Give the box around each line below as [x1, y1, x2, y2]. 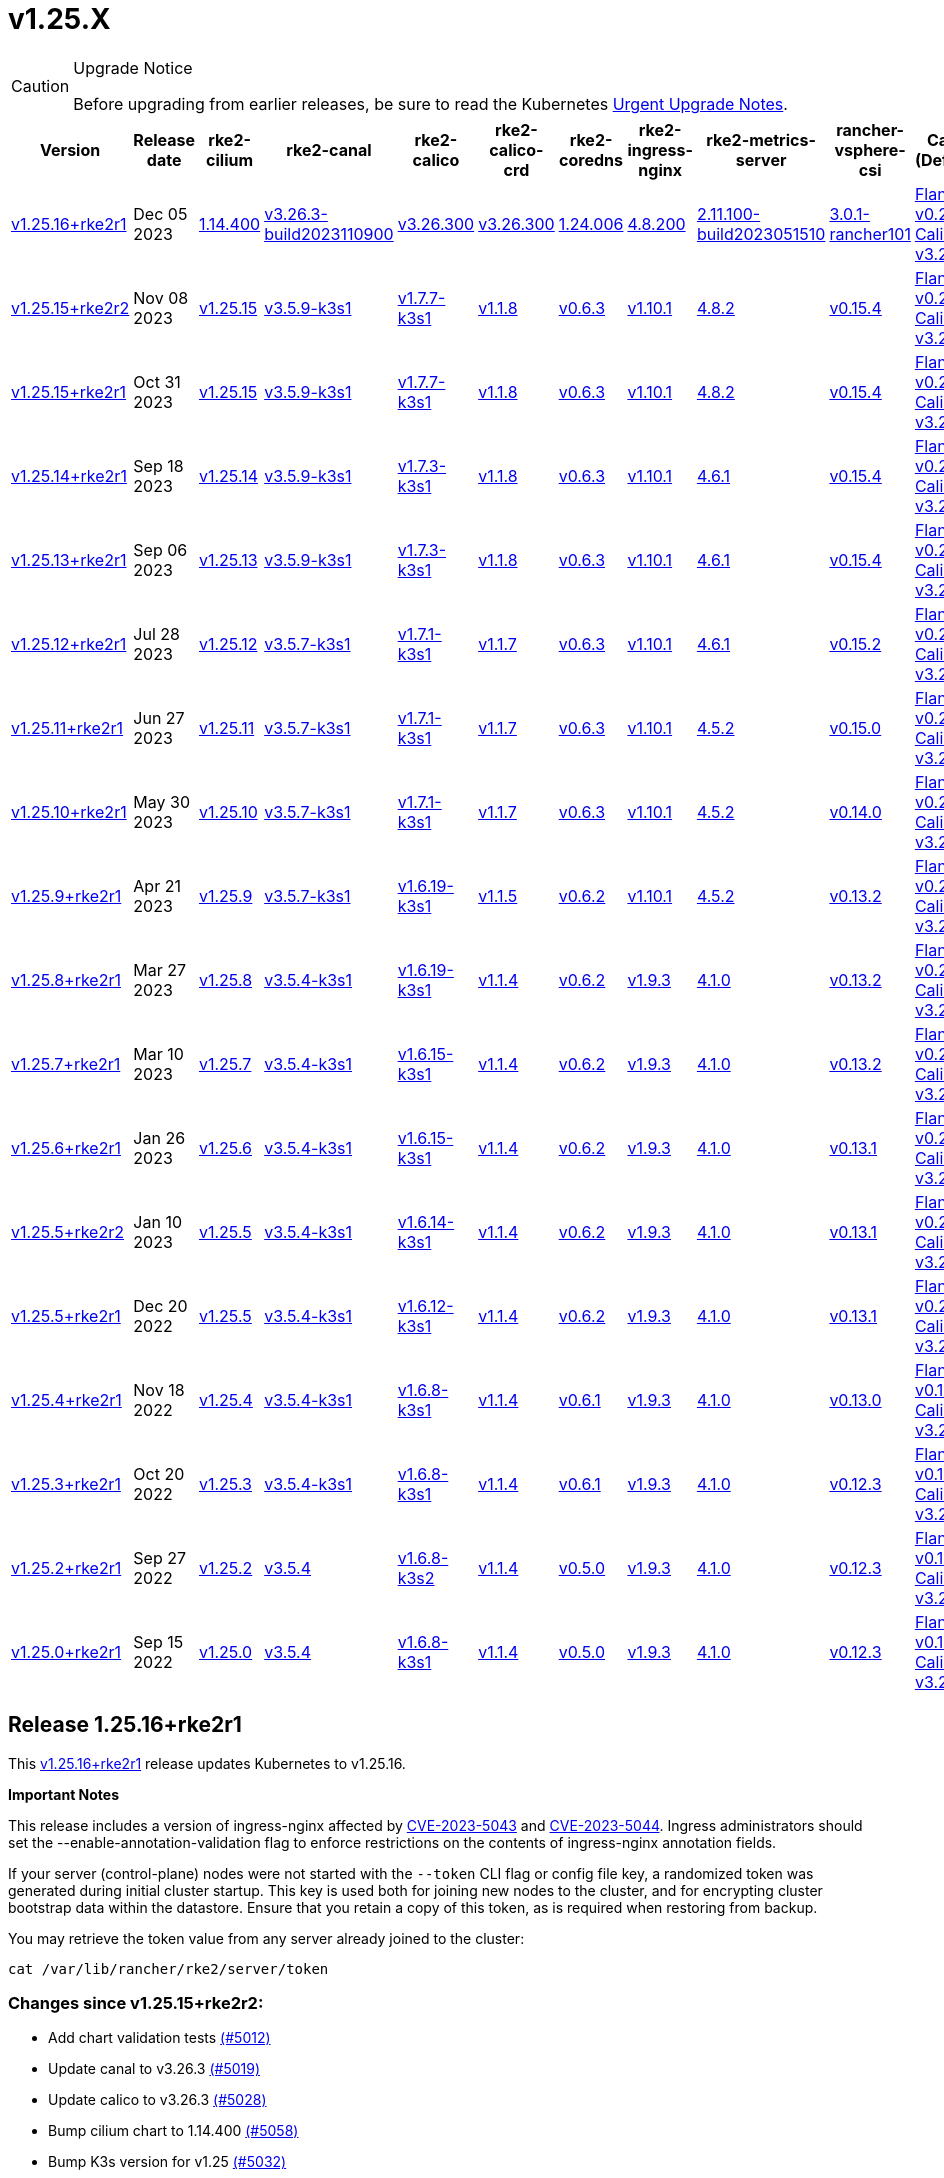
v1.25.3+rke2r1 [11, 1473, 121, 1494]
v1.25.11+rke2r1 [11, 717, 124, 738]
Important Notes [8, 1785, 120, 1803]
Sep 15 [133, 1631, 184, 1652]
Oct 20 [133, 1463, 185, 1484]
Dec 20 [133, 1295, 188, 1316]
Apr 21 [133, 875, 181, 896]
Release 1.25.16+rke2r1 [8, 1712, 242, 1738]
